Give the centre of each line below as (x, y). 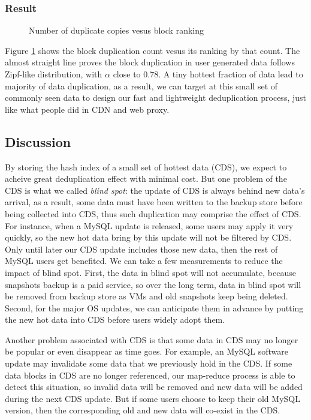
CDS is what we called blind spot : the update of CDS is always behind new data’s (155, 190)
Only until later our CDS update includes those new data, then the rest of (141, 249)
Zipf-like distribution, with (54, 74)
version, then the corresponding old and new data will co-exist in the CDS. (143, 410)
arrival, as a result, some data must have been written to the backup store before (154, 202)
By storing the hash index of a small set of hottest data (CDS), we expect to (146, 166)
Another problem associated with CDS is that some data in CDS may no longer (152, 339)
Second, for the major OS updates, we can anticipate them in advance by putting (154, 307)
